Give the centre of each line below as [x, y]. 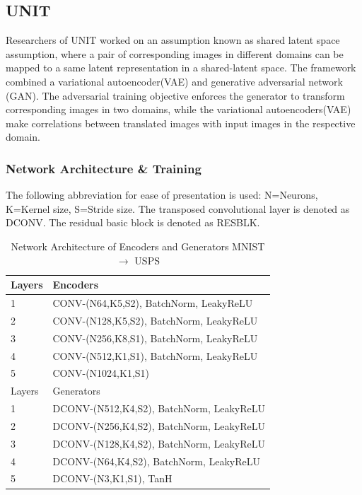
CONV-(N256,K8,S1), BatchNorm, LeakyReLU [155, 338]
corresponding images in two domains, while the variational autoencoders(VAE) [179, 109]
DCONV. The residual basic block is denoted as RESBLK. [133, 222]
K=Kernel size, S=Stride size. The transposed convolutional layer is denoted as [178, 208]
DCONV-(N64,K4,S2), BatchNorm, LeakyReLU [156, 461]
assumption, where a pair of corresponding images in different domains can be [175, 53]
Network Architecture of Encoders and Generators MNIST [138, 246]
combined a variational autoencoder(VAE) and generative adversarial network [174, 81]
